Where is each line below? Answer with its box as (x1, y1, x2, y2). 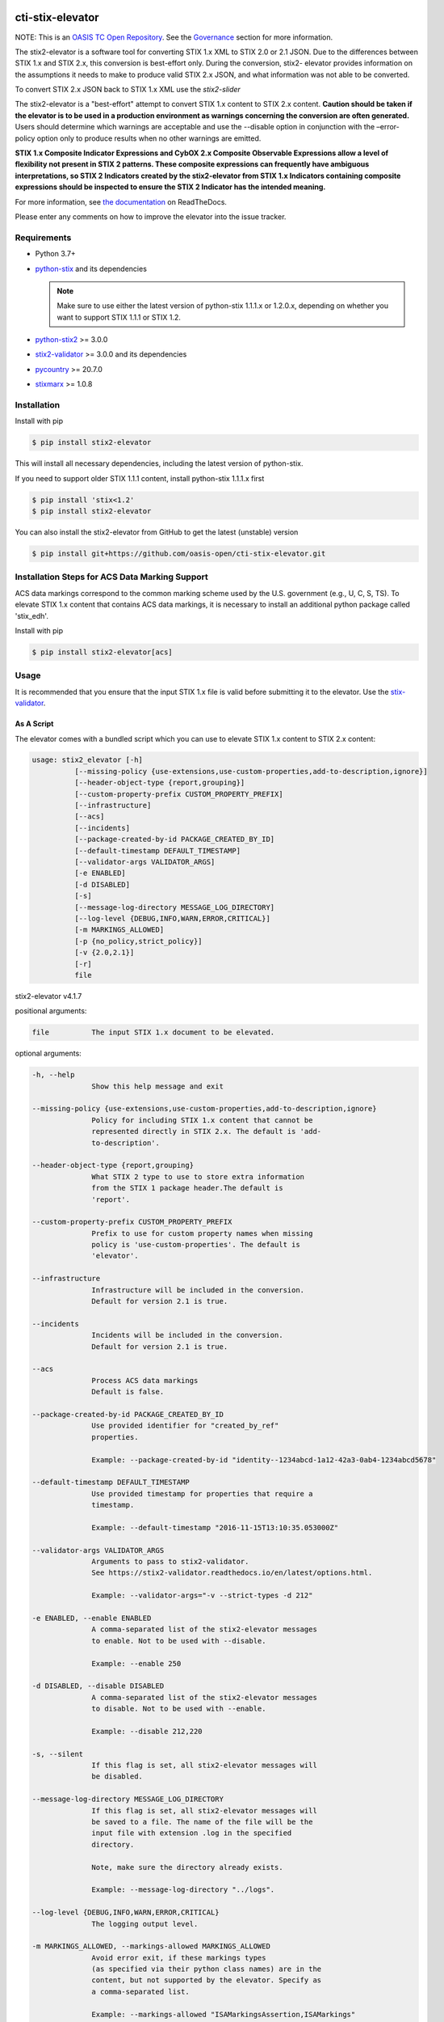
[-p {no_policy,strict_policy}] (73, 937, 203, 945)
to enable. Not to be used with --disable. (91, 1636, 266, 1645)
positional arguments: (15, 1006, 87, 1016)
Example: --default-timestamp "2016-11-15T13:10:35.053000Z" (91, 1523, 339, 1532)
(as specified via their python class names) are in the (91, 1965, 322, 1973)
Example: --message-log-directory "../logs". (91, 1885, 275, 1894)
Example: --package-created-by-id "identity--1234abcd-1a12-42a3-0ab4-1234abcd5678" (91, 1455, 437, 1464)
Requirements (15, 231, 72, 243)
